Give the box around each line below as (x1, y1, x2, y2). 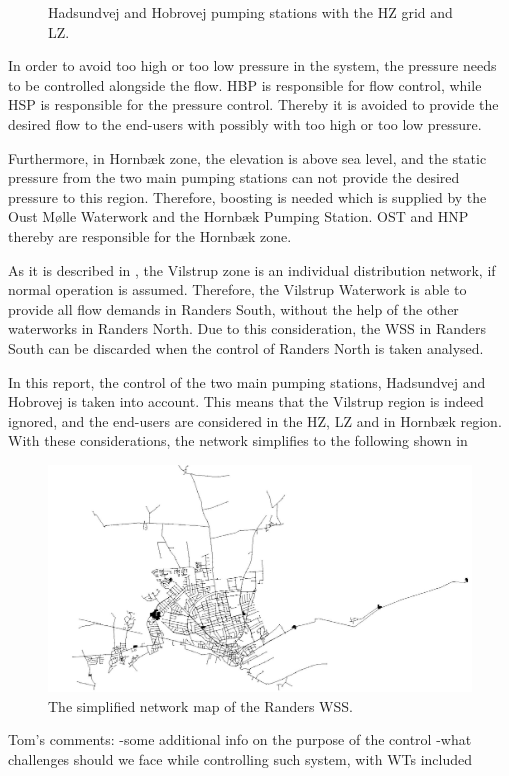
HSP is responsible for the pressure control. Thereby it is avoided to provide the (8, 94, 499, 115)
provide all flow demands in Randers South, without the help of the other (8, 298, 459, 319)
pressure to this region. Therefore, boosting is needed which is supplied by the (8, 186, 487, 207)
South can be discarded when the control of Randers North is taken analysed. (8, 337, 484, 358)
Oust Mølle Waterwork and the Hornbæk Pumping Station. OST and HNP (8, 206, 469, 227)
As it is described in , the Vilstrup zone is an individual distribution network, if (8, 259, 496, 280)
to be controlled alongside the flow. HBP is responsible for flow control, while (8, 74, 482, 95)
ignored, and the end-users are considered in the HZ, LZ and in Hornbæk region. (8, 410, 502, 431)
